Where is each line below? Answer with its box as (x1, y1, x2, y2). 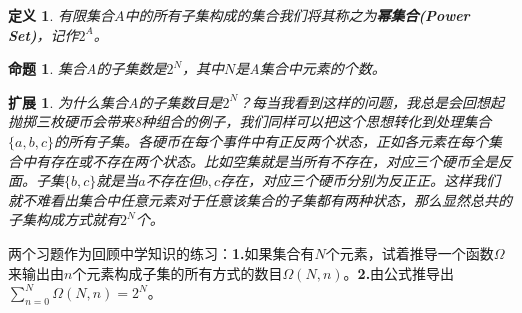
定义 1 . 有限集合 (8, 5, 114, 25)
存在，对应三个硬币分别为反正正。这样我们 (220, 170, 501, 191)
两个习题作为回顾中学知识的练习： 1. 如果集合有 (8, 242, 315, 263)
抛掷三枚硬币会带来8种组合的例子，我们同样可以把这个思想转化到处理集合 (8, 111, 492, 132)
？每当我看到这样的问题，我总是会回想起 (238, 91, 505, 112)
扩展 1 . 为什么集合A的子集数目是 (8, 91, 223, 112)
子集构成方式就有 (8, 209, 120, 230)
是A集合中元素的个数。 (235, 58, 386, 79)
